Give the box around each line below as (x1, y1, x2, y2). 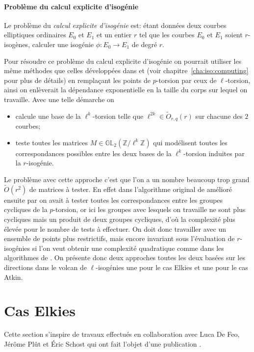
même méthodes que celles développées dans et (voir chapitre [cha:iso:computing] (4, 65, 249, 76)
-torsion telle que (93, 110, 144, 121)
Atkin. (4, 271, 23, 282)
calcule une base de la (15, 110, 81, 121)
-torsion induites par (183, 148, 245, 158)
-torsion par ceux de (156, 75, 217, 85)
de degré (131, 39, 157, 49)
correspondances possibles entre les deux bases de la (15, 148, 172, 158)
